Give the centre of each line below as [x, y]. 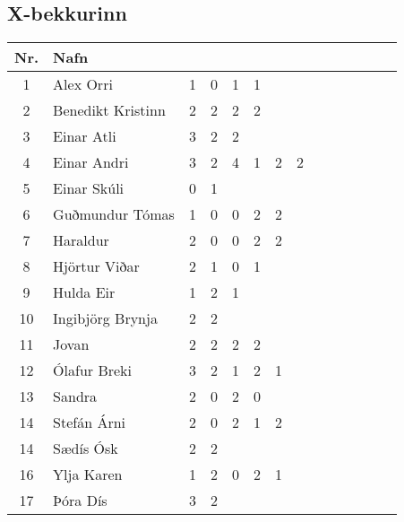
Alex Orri [83, 84]
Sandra [75, 396]
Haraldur [81, 240]
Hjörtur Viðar [96, 266]
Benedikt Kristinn [109, 110]
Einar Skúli [89, 188]
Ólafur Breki [92, 370]
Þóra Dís [80, 500]
